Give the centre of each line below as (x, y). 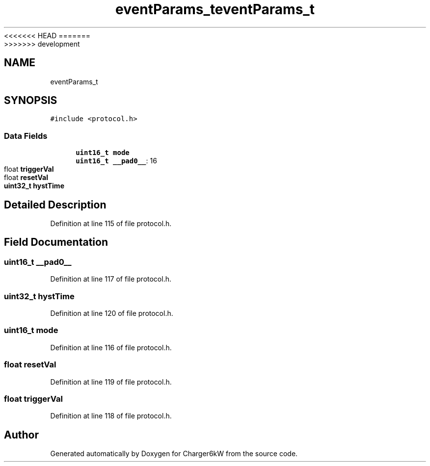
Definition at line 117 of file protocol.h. (111, 279)
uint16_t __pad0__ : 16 (116, 161)
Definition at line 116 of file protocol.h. (111, 347)
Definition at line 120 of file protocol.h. (112, 313)
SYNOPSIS (31, 101)
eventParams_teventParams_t (215, 9)
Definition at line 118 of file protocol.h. (111, 416)
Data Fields (26, 136)
